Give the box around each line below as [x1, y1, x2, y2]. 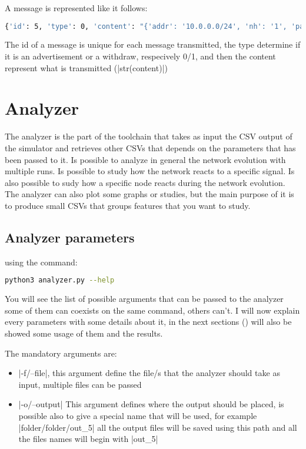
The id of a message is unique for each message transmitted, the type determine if [5, 38, 301, 51]
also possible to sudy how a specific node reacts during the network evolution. [5, 176, 285, 188]
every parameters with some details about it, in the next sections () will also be [5, 315, 292, 328]
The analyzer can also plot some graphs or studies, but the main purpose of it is [5, 188, 294, 200]
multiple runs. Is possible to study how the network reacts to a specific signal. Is [5, 165, 295, 177]
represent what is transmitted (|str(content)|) [5, 61, 168, 74]
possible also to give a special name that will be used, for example [18, 409, 257, 421]
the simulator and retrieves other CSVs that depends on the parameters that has [5, 141, 296, 154]
